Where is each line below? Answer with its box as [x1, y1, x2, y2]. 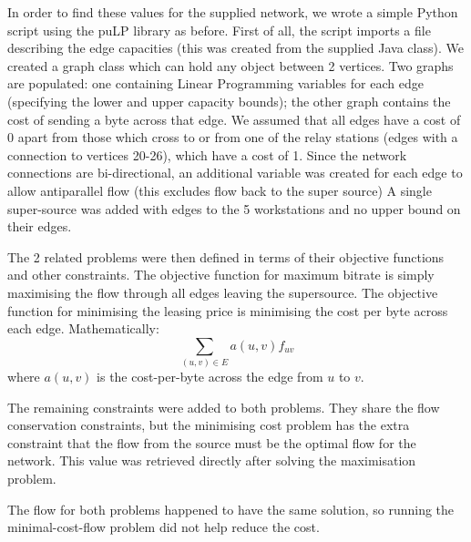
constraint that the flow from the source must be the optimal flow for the [7, 433, 416, 452]
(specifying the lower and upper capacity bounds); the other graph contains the [7, 91, 451, 110]
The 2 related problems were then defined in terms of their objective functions [7, 247, 445, 266]
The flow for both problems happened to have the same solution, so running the [7, 499, 455, 518]
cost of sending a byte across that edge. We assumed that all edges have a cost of [7, 109, 461, 128]
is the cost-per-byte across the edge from [97, 367, 323, 386]
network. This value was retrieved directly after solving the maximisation [7, 451, 416, 470]
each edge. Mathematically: [7, 319, 159, 338]
